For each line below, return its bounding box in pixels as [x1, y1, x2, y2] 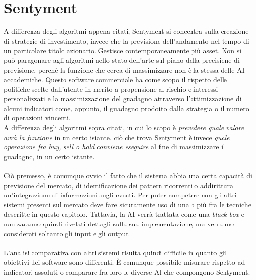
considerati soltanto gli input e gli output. [4, 228, 130, 238]
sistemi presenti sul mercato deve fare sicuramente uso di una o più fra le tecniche [4, 199, 251, 209]
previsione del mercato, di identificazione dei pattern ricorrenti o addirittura [4, 180, 233, 190]
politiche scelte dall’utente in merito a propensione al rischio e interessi [4, 84, 218, 94]
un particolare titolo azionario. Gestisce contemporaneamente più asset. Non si [4, 45, 242, 56]
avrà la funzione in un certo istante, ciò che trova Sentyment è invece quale [4, 132, 230, 142]
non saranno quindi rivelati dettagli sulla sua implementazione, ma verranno [4, 219, 234, 228]
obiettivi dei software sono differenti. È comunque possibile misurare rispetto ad [4, 257, 245, 267]
